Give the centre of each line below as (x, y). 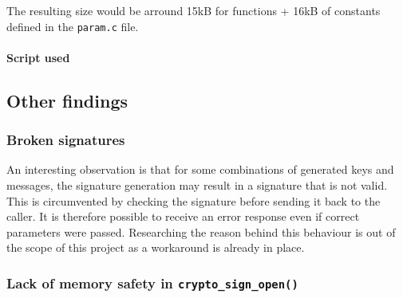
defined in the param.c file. (73, 26)
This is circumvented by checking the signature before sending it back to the (194, 200)
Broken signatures (66, 140)
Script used (38, 57)
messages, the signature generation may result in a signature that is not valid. (197, 185)
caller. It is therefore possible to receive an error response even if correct (183, 216)
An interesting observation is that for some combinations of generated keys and (200, 169)
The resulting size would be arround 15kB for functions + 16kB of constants (194, 10)
